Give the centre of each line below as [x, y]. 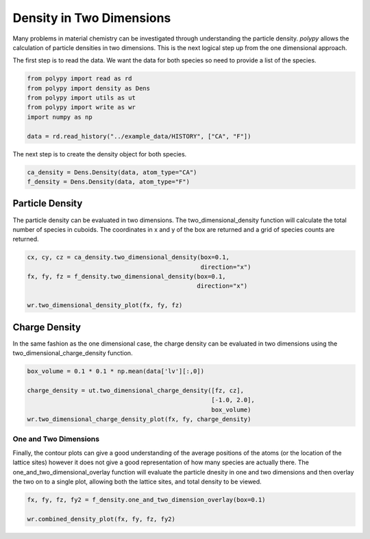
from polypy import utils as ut [82, 98]
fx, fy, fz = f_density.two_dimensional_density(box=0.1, [126, 277]
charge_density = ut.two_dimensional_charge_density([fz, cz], [136, 390]
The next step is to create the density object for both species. [100, 154]
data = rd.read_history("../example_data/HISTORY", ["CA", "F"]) [139, 136]
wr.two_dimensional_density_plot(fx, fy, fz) [105, 306]
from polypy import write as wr [82, 107]
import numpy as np [60, 117]
